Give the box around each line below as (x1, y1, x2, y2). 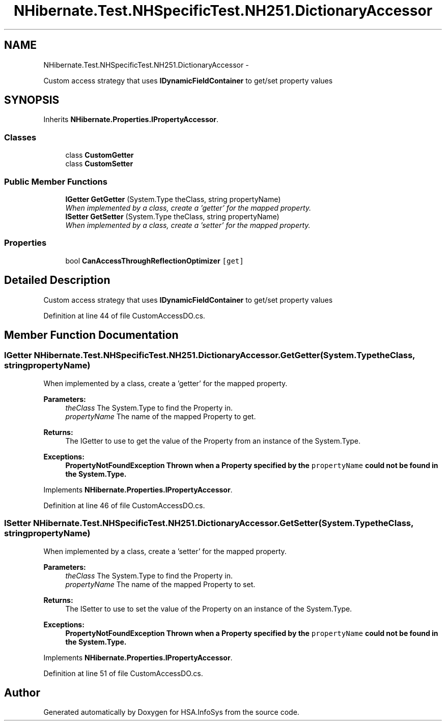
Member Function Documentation (4, 328, 179, 341)
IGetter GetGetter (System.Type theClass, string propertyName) (65, 194, 281, 204)
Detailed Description (4, 274, 110, 287)
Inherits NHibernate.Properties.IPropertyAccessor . (43, 115, 219, 124)
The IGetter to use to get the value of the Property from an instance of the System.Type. (65, 436, 361, 445)
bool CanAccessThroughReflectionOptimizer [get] (65, 256, 244, 265)
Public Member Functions (4, 176, 107, 187)
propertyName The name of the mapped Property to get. (65, 412, 256, 421)
